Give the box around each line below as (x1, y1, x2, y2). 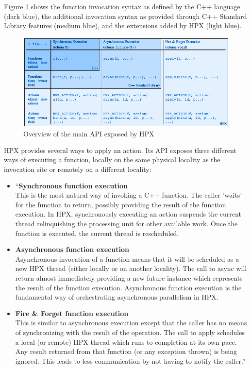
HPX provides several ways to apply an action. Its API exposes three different (4, 145, 236, 155)
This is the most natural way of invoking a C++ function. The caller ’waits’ (15, 190, 242, 200)
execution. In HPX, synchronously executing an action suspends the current (15, 209, 241, 219)
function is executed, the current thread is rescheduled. (15, 228, 179, 238)
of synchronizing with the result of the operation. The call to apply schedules (15, 327, 245, 337)
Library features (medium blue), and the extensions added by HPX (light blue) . (4, 20, 242, 31)
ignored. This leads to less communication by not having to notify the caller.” (15, 355, 246, 366)
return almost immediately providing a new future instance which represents (15, 273, 243, 283)
